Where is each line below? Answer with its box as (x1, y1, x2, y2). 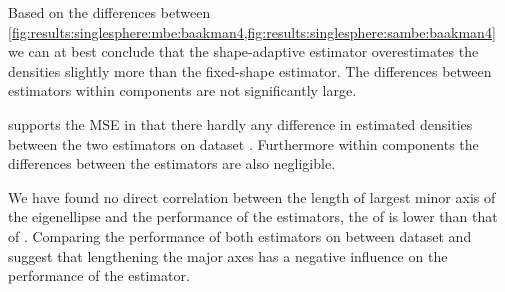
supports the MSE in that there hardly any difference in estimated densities (8, 113, 473, 134)
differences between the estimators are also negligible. (8, 153, 336, 174)
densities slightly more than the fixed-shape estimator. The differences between (8, 60, 492, 81)
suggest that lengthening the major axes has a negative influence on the (8, 245, 448, 266)
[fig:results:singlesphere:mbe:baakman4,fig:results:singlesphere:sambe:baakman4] (8, 21, 496, 42)
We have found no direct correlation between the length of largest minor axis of (8, 186, 496, 207)
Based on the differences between (8, 2, 211, 22)
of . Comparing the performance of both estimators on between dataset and (8, 225, 472, 246)
